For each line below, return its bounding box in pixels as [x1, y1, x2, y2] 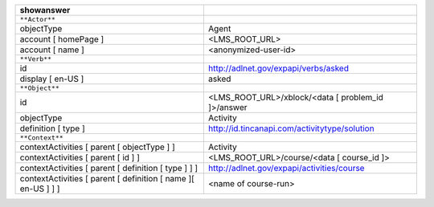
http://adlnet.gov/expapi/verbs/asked [207, 63, 350, 74]
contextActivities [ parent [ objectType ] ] [19, 141, 176, 152]
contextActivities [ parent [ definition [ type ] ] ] [19, 163, 199, 173]
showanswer [19, 5, 71, 15]
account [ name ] [19, 44, 84, 55]
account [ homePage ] [19, 34, 104, 44]
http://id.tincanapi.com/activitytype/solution [207, 123, 375, 134]
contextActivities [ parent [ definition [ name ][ [19, 173, 194, 184]
